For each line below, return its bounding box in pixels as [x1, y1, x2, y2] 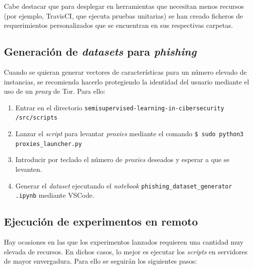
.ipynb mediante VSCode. [15, 190, 95, 200]
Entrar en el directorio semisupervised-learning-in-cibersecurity [15, 102, 224, 112]
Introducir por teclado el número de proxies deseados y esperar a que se [15, 154, 230, 165]
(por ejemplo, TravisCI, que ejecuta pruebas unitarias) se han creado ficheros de [4, 10, 243, 21]
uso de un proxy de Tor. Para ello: [4, 86, 106, 96]
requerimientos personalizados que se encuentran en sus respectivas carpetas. [4, 20, 233, 30]
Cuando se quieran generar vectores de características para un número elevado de [4, 66, 247, 77]
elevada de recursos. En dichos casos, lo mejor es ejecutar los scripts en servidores [4, 246, 248, 256]
